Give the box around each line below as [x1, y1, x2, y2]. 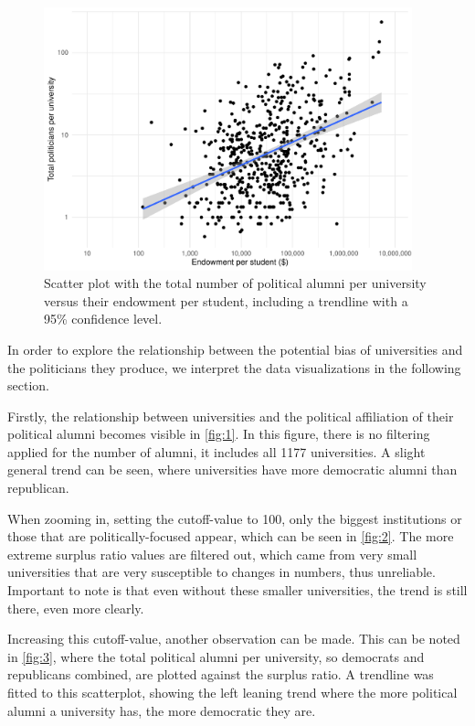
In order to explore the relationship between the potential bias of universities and [7, 339, 463, 358]
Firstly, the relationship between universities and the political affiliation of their [7, 406, 454, 425]
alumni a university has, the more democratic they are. [7, 700, 316, 720]
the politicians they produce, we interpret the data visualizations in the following [7, 358, 461, 377]
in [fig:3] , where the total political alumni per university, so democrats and [7, 646, 425, 666]
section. [7, 376, 49, 395]
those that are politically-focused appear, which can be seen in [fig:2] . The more [7, 527, 454, 546]
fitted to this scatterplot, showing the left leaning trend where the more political [7, 683, 458, 701]
